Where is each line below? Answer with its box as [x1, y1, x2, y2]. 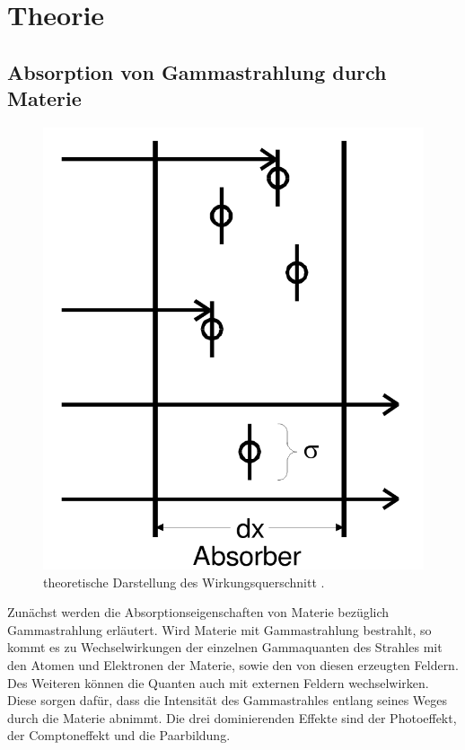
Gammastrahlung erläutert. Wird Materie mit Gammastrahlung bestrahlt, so [7, 620, 432, 639]
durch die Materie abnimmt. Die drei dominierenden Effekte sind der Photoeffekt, [7, 708, 457, 727]
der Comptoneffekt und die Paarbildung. [7, 726, 231, 745]
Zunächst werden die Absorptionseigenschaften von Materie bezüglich [7, 603, 390, 622]
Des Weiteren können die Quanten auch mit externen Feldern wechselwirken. [7, 673, 429, 692]
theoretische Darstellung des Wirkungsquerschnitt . [43, 572, 325, 591]
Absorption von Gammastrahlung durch [7, 57, 387, 85]
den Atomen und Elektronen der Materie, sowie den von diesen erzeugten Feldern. [7, 655, 459, 674]
